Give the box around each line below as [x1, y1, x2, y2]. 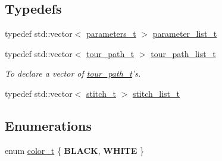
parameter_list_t [152, 27, 217, 40]
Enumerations [5, 116, 92, 134]
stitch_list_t [132, 87, 180, 99]
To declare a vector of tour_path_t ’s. [5, 67, 141, 80]
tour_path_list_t [151, 47, 216, 59]
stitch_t [86, 87, 116, 99]
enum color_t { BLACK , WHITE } [5, 144, 145, 156]
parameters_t [86, 27, 136, 40]
